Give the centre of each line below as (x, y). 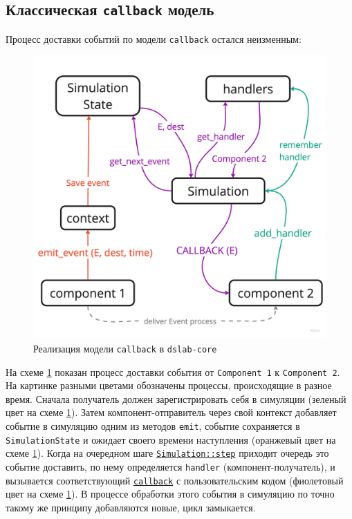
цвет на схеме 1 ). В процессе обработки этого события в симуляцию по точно (170, 494)
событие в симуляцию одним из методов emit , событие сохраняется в (153, 426)
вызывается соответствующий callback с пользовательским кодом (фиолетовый (175, 480)
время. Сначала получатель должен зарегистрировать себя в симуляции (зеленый (176, 398)
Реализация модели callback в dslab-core (125, 348)
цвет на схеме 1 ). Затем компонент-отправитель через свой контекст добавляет (171, 412)
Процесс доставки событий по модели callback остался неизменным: (154, 38)
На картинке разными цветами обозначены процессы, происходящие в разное (169, 385)
